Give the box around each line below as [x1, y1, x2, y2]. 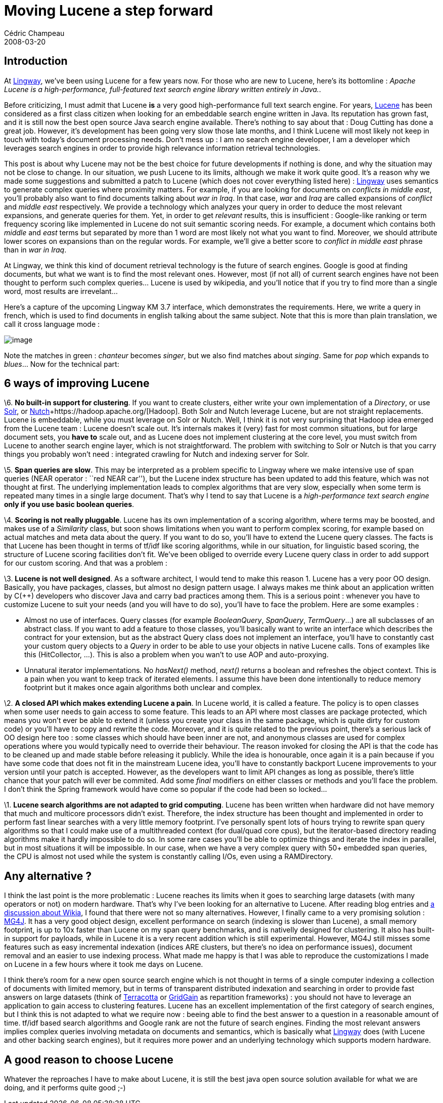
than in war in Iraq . [4, 245, 67, 254]
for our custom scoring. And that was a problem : [4, 559, 167, 568]
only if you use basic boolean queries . [4, 500, 135, 509]
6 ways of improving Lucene [4, 377, 150, 390]
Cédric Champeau [4, 28, 65, 37]
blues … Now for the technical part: [4, 359, 119, 368]
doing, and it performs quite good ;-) [4, 1083, 126, 1092]
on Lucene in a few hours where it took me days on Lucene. [4, 960, 203, 969]
